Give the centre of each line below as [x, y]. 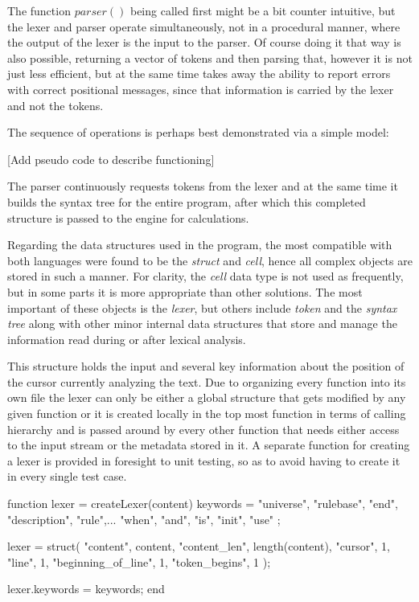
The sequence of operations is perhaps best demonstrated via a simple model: [198, 132]
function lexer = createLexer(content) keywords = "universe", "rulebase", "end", [203, 504]
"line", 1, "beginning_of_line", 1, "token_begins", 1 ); [139, 561]
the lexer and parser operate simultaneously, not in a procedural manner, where [204, 26]
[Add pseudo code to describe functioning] [111, 159]
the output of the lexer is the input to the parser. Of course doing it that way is [204, 42]
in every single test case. [67, 476]
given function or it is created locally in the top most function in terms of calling [207, 414]
